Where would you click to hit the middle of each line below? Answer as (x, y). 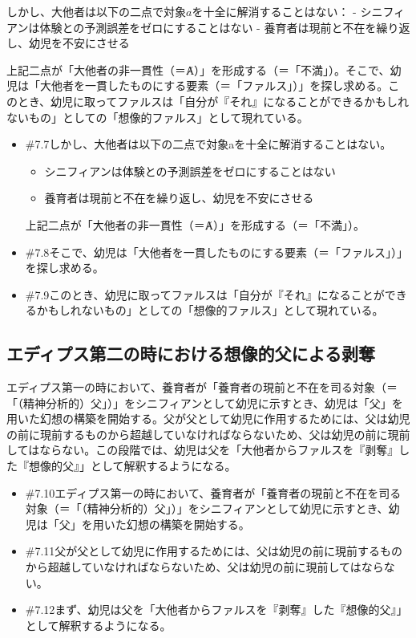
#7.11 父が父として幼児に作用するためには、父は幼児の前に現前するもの (214, 551)
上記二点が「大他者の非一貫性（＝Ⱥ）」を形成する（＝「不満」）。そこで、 (198, 69)
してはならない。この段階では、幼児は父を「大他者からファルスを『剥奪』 (203, 450)
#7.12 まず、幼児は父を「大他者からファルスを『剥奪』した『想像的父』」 (216, 610)
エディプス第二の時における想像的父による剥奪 (191, 354)
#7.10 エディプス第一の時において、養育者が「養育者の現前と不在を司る (213, 492)
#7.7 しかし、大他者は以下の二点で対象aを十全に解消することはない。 (208, 144)
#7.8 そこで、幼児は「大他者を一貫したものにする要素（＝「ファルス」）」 (216, 252)
